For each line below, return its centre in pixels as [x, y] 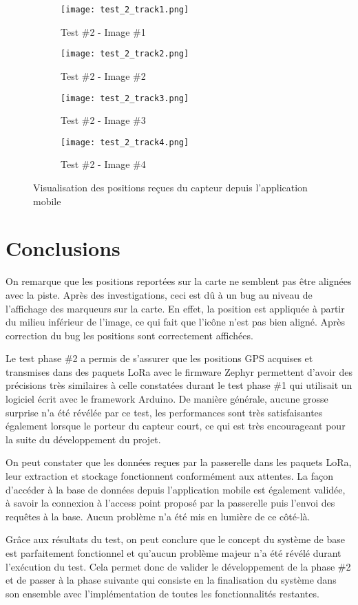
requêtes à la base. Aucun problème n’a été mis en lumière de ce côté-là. [158, 516]
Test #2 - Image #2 [103, 75]
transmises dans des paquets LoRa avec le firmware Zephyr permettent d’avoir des [179, 371]
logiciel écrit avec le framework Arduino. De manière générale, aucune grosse [167, 399]
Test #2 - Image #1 [103, 31]
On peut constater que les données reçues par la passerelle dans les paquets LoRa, [179, 462]
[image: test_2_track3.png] [125, 98]
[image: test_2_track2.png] [125, 54]
